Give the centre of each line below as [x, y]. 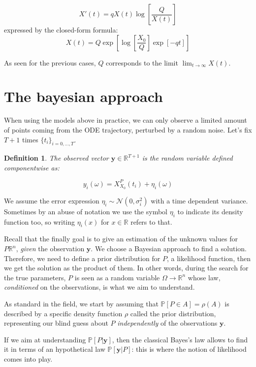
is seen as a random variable [117, 277]
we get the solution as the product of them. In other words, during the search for [126, 268]
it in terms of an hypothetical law [55, 349]
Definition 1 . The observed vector [56, 158]
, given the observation [50, 249]
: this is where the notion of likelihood [189, 349]
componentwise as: [32, 167]
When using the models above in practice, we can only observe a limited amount [126, 120]
